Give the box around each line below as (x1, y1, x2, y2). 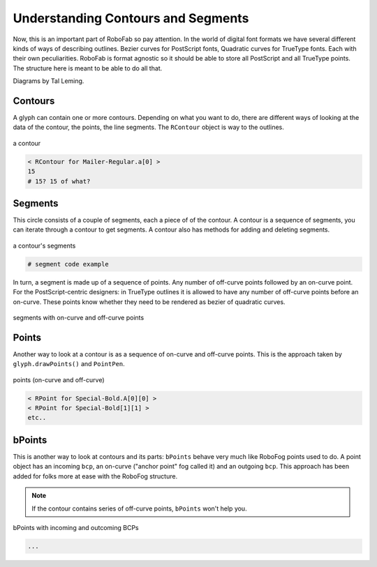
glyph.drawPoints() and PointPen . (13, 360, 125, 368)
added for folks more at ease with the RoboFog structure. (13, 471, 178, 481)
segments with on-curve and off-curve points (13, 313, 145, 322)
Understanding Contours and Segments (13, 10, 249, 26)
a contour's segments (13, 241, 76, 250)
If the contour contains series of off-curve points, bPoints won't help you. (31, 504, 247, 513)
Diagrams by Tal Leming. (13, 77, 84, 85)
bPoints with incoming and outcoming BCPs (13, 523, 139, 531)
